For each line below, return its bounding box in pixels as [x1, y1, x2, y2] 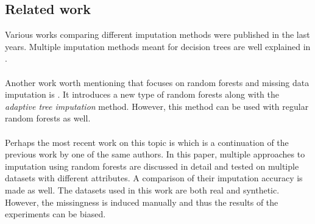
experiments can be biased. [5, 208, 106, 220]
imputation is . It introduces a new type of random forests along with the [5, 88, 279, 101]
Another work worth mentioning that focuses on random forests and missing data [5, 76, 310, 89]
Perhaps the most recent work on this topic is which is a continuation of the [5, 135, 289, 148]
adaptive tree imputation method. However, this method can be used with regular [5, 99, 309, 112]
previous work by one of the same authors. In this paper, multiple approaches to [5, 148, 305, 161]
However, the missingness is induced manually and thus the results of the [5, 195, 278, 208]
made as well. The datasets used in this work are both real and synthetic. [5, 183, 280, 196]
